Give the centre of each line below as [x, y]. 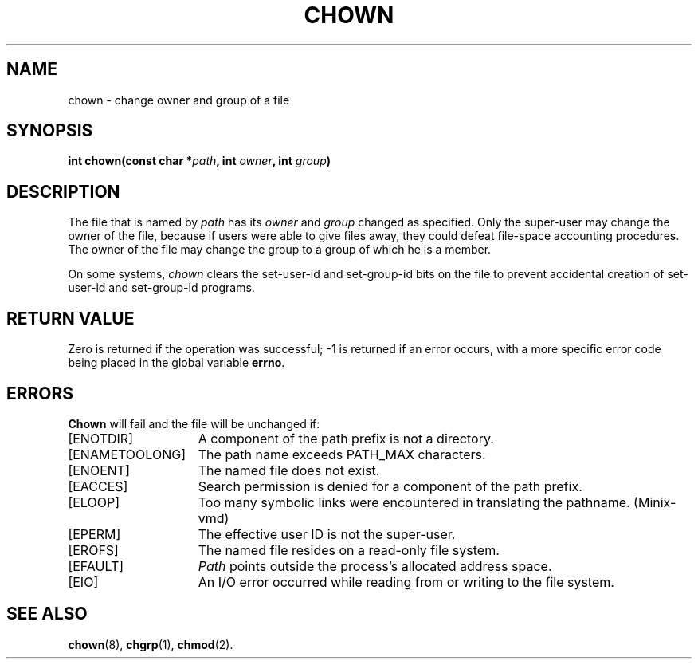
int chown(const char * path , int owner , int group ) [200, 161]
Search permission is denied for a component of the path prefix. [390, 486]
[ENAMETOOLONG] [127, 454]
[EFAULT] [96, 566]
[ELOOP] [94, 502]
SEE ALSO [47, 614]
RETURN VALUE [71, 318]
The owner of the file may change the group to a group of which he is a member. [280, 250]
